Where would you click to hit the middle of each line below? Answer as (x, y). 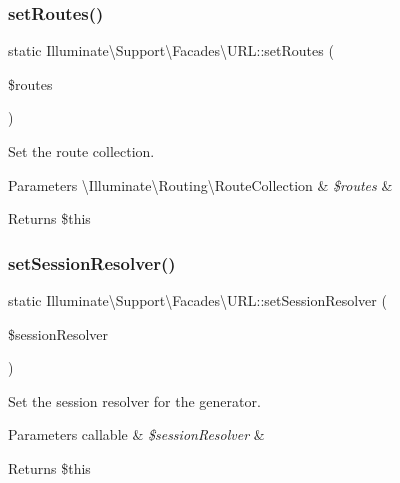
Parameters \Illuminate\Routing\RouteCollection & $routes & (200, 184)
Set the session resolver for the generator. (134, 400)
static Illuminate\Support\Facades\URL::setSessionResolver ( (197, 300)
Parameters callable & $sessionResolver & (136, 434)
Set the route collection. (81, 151)
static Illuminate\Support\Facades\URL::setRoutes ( (171, 50)
